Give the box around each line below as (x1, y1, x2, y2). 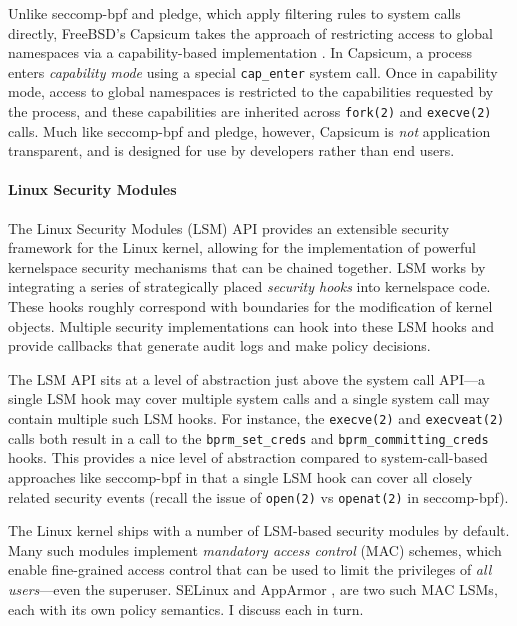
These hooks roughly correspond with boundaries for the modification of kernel (8, 296, 493, 317)
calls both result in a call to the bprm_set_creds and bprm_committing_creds (8, 427, 489, 448)
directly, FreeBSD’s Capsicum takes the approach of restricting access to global (8, 22, 493, 43)
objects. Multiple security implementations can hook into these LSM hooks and (8, 315, 494, 336)
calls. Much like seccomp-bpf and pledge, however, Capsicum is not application (8, 120, 491, 141)
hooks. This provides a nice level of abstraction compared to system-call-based (8, 447, 488, 468)
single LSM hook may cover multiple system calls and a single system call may (8, 388, 490, 409)
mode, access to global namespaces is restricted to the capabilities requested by (8, 81, 494, 102)
